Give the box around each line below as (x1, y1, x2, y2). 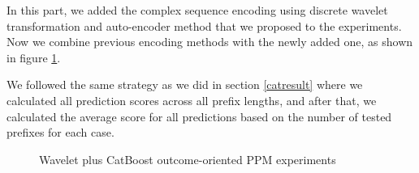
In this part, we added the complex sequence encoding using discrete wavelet (6, 2, 388, 18)
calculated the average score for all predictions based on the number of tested (6, 108, 392, 124)
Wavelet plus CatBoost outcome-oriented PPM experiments (39, 150, 336, 167)
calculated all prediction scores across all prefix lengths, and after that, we (6, 91, 377, 108)
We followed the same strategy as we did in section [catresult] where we (6, 76, 363, 93)
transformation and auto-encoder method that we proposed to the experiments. (6, 17, 402, 34)
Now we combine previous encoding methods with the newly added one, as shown (6, 33, 413, 50)
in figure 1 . (6, 49, 61, 65)
